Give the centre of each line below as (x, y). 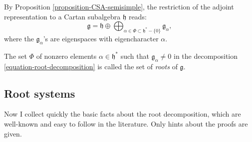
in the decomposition (206, 56)
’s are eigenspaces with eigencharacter (101, 38)
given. (13, 133)
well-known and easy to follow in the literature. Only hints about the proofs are (126, 123)
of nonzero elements (66, 56)
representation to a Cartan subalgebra (62, 16)
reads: (137, 16)
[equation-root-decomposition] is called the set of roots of (91, 66)
